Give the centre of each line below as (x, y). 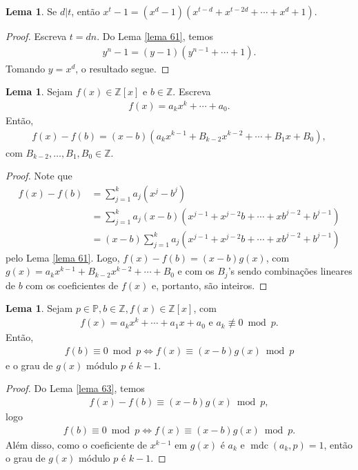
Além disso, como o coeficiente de (77, 444)
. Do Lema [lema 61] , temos (155, 36)
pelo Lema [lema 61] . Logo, (63, 257)
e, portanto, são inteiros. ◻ (209, 285)
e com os (196, 271)
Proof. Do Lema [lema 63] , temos (75, 388)
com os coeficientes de (72, 285)
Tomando (26, 68)
